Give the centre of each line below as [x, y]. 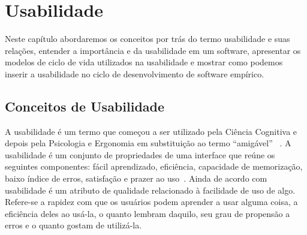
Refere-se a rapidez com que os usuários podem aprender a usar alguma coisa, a [151, 202]
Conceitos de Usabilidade [85, 106]
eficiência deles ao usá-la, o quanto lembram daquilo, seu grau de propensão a [148, 213]
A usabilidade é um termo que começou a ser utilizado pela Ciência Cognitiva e [151, 131]
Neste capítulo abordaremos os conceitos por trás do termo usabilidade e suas [148, 39]
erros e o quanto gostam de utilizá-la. [73, 225]
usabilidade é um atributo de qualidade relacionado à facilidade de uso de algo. [150, 190]
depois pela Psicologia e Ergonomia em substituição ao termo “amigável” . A [148, 143]
